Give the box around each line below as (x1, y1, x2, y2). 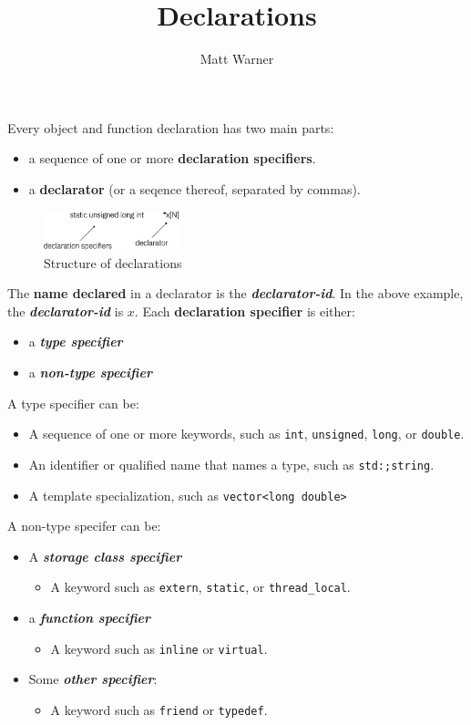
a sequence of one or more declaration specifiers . (28, 149, 316, 168)
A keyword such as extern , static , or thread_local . (50, 577, 351, 596)
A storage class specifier (28, 546, 182, 565)
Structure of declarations (44, 253, 182, 272)
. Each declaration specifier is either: (134, 301, 355, 320)
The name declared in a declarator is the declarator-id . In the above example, (7, 284, 464, 303)
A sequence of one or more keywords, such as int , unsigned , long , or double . (28, 424, 465, 443)
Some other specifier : (28, 669, 158, 689)
